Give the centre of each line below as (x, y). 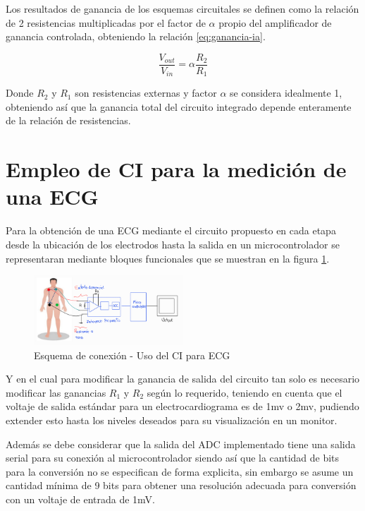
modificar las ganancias (56, 392)
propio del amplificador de (275, 22)
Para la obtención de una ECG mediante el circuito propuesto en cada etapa (171, 230)
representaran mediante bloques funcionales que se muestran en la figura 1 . (168, 258)
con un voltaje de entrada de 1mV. (80, 499)
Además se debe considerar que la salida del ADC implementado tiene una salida (181, 444)
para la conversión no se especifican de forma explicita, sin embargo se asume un (180, 471)
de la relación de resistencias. (68, 120)
